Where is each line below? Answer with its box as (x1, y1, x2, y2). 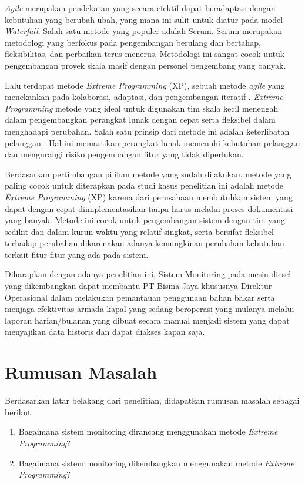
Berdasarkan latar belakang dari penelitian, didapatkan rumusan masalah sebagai (5, 394, 300, 406)
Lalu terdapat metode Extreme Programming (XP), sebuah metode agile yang (5, 79, 285, 91)
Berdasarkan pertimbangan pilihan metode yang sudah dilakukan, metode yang (5, 167, 291, 180)
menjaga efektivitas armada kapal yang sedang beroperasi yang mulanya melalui (5, 302, 294, 315)
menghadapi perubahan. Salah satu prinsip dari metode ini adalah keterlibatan (5, 125, 290, 137)
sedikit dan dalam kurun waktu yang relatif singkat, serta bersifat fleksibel (5, 225, 274, 237)
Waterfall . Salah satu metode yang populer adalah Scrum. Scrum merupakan (5, 25, 282, 37)
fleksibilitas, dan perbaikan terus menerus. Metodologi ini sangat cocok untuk (5, 48, 285, 60)
